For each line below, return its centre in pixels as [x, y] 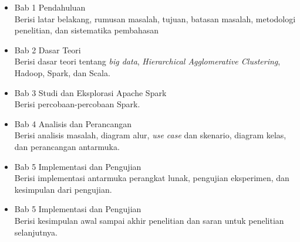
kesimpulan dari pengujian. [63, 189]
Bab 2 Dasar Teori [48, 50]
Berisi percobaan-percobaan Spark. [77, 104]
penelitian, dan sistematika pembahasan [87, 30]
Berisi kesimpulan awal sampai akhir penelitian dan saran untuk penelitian [149, 220]
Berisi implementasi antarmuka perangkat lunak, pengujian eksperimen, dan [152, 178]
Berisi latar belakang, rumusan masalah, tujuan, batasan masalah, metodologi [155, 18]
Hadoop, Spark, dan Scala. [62, 72]
